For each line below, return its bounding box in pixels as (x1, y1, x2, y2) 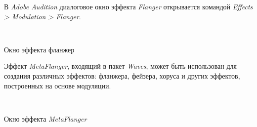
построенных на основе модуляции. (4, 80, 111, 90)
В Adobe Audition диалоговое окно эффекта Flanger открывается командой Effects (4, 1, 253, 11)
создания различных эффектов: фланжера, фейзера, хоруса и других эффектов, (4, 70, 240, 81)
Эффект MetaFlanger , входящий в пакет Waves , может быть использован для (4, 61, 237, 71)
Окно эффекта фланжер (4, 44, 75, 54)
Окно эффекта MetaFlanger (4, 113, 87, 124)
